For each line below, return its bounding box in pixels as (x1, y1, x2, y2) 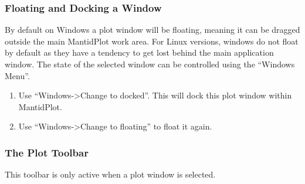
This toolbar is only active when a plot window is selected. (5, 168, 216, 180)
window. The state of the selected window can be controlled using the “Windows (5, 58, 295, 70)
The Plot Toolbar (5, 145, 89, 159)
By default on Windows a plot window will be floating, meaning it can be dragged (5, 23, 300, 36)
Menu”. (5, 69, 30, 81)
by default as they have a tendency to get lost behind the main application (5, 46, 274, 59)
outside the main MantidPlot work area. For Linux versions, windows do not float (5, 35, 299, 47)
